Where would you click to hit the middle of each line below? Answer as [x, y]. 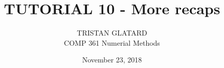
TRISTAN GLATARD [112, 33]
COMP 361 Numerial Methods [112, 42]
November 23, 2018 [112, 60]
